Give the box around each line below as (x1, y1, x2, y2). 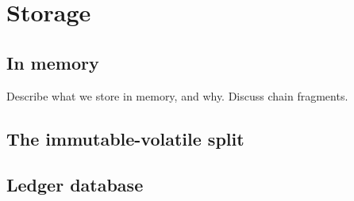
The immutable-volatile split (6, 126, 244, 150)
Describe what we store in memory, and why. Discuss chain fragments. (6, 87, 348, 104)
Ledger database (6, 173, 144, 197)
